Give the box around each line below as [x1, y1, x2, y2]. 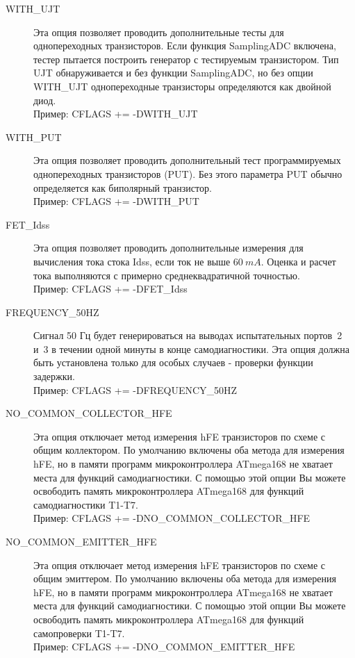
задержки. [33, 369, 75, 384]
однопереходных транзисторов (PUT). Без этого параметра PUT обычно [33, 166, 342, 181]
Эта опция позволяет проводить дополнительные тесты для [33, 24, 284, 39]
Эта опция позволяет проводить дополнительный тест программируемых [33, 153, 341, 167]
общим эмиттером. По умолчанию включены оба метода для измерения [33, 571, 336, 586]
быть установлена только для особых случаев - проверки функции [33, 355, 313, 370]
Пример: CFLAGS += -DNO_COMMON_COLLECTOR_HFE [33, 511, 311, 525]
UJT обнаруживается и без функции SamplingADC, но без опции [33, 65, 313, 80]
